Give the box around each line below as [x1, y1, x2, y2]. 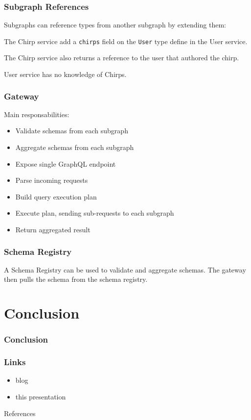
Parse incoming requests [15, 175, 88, 185]
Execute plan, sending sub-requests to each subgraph [15, 208, 174, 218]
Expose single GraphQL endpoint [15, 158, 116, 169]
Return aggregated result [15, 224, 91, 235]
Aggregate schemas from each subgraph [15, 142, 134, 152]
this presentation [15, 392, 66, 402]
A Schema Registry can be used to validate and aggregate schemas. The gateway [4, 264, 246, 274]
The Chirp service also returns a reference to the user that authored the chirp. [4, 52, 239, 63]
